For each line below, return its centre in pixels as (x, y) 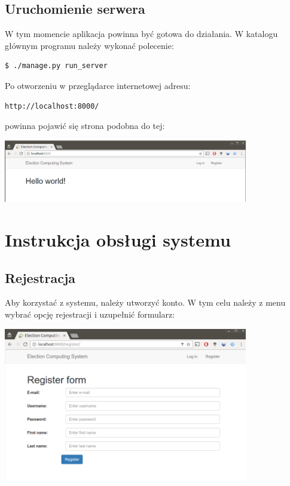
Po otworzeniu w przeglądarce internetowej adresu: (98, 85)
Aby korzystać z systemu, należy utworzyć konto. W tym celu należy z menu (145, 302)
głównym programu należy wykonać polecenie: (89, 45)
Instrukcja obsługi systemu (118, 240)
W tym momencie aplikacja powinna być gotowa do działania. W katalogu (141, 34)
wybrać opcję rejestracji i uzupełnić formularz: (90, 314)
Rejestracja (40, 277)
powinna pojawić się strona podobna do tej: (85, 126)
